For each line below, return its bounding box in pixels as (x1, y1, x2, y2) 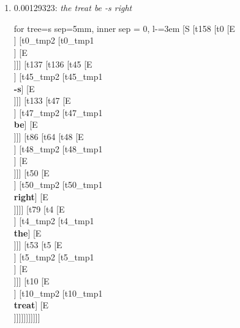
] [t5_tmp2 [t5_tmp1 (13, 250, 94, 263)
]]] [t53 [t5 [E (13, 238, 62, 251)
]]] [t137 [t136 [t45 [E (13, 58, 92, 71)
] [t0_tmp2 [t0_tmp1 (13, 34, 94, 47)
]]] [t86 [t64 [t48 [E (13, 130, 84, 143)
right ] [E (13, 190, 48, 203)
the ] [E (13, 226, 42, 239)
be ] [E (13, 118, 38, 131)
